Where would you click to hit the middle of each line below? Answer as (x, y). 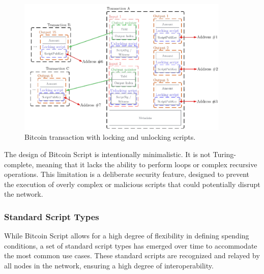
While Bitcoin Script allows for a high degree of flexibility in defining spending (127, 236)
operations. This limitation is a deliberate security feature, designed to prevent (127, 174)
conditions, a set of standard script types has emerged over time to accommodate (131, 245)
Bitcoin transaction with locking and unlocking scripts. (110, 137)
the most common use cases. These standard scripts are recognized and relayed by (132, 255)
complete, (19, 164)
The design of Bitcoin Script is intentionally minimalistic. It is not (107, 154)
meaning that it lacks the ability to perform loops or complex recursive (146, 164)
